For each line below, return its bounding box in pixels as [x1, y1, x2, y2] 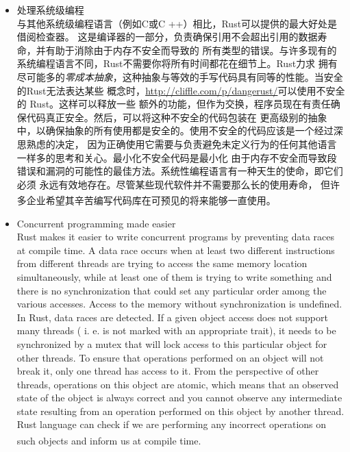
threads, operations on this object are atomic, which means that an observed [16, 377, 339, 391]
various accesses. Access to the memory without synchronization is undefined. [16, 297, 342, 311]
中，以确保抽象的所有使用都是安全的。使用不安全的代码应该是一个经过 [16, 123, 334, 138]
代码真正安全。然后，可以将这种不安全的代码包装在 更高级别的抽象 [26, 110, 327, 124]
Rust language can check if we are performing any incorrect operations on [16, 417, 327, 431]
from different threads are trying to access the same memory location [16, 256, 308, 271]
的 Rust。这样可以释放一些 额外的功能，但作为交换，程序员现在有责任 [16, 97, 331, 111]
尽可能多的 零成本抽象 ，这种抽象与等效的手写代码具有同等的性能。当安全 [16, 69, 343, 84]
